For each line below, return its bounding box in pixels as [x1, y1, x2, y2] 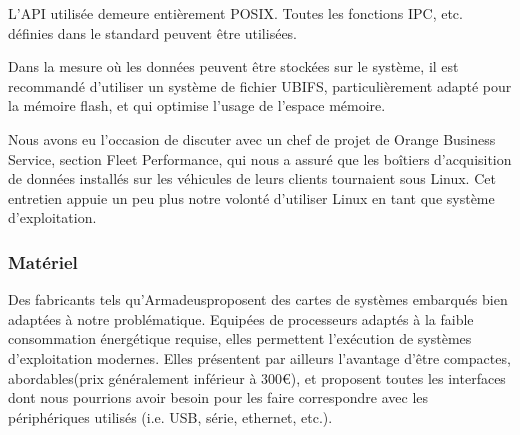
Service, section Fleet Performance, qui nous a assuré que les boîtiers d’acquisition [8, 148, 512, 169]
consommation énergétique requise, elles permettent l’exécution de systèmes [8, 328, 472, 349]
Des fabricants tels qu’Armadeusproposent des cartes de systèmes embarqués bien [8, 289, 508, 310]
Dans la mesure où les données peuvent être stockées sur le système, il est [8, 56, 459, 77]
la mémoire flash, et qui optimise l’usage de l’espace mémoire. [8, 95, 386, 116]
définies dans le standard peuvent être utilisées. [8, 22, 298, 43]
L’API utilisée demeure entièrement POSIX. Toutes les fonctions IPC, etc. [8, 3, 463, 23]
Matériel [8, 249, 78, 274]
